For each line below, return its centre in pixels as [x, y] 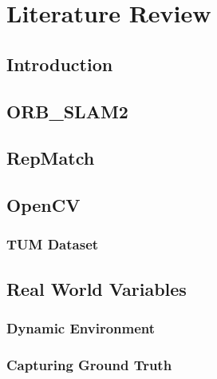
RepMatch [51, 158]
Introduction [60, 64]
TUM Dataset [53, 244]
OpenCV [43, 205]
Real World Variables [97, 288]
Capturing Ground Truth [89, 364]
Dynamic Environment [81, 328]
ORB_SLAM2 [67, 111]
